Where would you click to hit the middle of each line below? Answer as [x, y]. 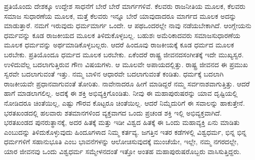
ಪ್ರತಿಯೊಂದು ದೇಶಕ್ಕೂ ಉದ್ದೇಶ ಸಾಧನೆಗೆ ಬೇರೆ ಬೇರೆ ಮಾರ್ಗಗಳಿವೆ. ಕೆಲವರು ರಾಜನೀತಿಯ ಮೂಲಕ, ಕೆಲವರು [125, 6]
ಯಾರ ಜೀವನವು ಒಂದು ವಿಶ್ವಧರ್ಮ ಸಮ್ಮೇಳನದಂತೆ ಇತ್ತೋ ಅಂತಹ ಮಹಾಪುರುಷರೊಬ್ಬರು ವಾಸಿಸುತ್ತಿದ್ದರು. [123, 151]
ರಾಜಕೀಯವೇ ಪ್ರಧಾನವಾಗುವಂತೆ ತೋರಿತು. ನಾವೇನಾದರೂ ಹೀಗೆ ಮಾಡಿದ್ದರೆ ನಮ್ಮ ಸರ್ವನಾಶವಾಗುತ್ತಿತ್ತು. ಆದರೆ [127, 83]
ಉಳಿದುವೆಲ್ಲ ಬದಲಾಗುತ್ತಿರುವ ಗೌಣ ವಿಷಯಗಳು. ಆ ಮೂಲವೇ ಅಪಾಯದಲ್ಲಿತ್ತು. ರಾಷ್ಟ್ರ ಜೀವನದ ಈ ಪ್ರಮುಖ [126, 64]
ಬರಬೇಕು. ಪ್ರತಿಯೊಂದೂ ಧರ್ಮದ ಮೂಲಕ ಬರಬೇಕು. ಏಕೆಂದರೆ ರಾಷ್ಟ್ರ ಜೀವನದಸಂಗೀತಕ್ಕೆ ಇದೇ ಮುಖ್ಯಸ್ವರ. [124, 54]
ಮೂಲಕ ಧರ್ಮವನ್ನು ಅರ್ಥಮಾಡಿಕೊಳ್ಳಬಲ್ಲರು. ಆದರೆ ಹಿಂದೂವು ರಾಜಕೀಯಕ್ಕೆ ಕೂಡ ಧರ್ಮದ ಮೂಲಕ [119, 45]
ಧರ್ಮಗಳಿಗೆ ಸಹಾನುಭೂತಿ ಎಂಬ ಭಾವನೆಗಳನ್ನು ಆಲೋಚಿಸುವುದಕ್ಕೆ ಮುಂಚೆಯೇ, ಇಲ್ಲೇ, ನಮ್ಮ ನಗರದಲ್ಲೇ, [121, 141]
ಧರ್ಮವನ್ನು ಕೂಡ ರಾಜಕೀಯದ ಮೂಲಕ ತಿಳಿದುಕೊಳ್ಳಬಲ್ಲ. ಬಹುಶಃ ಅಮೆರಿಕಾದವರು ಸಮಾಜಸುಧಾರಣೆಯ [122, 35]
